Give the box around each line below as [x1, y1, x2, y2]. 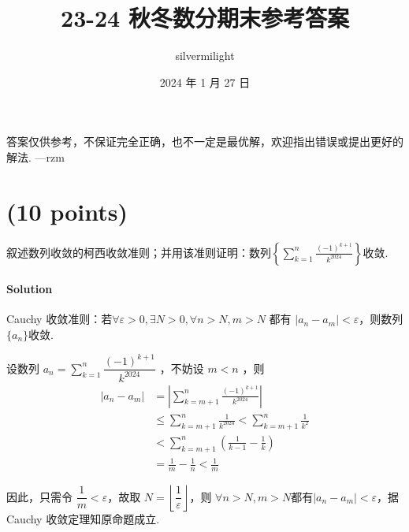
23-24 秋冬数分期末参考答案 [61, 2, 349, 34]
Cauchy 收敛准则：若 [6, 311, 113, 327]
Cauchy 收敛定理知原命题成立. [6, 511, 160, 527]
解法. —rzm [6, 148, 65, 165]
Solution [6, 281, 53, 297]
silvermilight [175, 47, 235, 64]
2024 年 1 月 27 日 [159, 73, 251, 90]
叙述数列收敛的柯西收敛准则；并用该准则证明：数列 [6, 244, 271, 260]
